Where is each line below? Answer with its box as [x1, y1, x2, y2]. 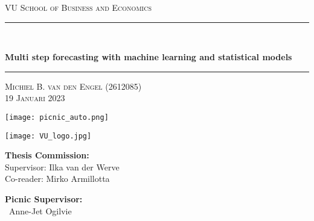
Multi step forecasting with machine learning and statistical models [5, 51, 292, 63]
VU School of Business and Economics [5, 1, 152, 13]
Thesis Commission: [5, 149, 89, 161]
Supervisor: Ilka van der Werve [5, 160, 120, 173]
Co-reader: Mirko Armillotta [5, 172, 110, 185]
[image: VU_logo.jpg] [5, 131, 92, 140]
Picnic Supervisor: [5, 193, 83, 205]
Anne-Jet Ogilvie [8, 204, 72, 217]
